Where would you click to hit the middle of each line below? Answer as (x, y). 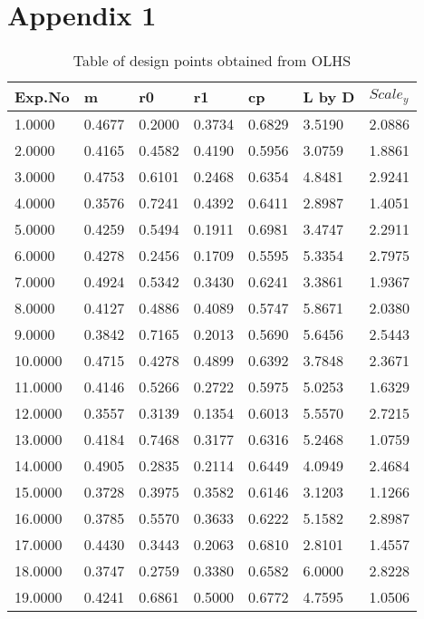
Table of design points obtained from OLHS (212, 61)
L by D (329, 97)
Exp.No (42, 97)
